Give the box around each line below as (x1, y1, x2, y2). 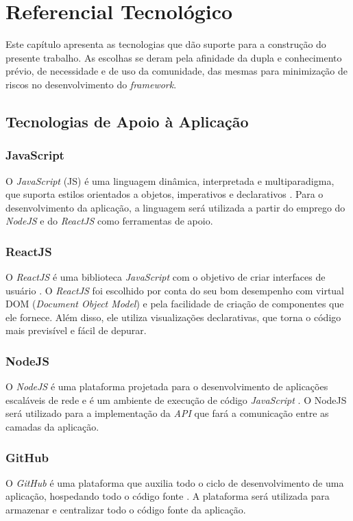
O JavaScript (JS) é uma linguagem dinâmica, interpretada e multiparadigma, (5, 173, 334, 188)
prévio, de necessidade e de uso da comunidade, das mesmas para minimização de (5, 64, 348, 78)
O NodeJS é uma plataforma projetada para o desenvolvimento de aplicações (5, 379, 328, 394)
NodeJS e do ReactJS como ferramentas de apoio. (5, 214, 213, 228)
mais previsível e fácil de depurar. (5, 323, 147, 338)
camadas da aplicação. (5, 420, 99, 434)
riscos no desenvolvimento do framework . (5, 77, 177, 91)
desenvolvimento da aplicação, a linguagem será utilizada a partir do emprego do (5, 200, 345, 214)
